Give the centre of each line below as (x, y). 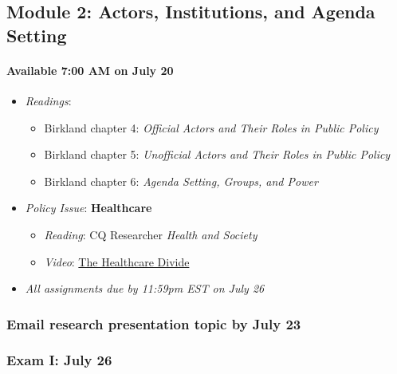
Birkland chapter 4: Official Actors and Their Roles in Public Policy (211, 127)
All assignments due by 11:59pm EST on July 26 (145, 288)
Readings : (48, 100)
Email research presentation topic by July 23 (154, 323)
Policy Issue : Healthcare (88, 208)
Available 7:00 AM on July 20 (90, 70)
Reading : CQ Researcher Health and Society (151, 234)
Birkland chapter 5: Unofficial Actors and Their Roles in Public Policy (217, 154)
